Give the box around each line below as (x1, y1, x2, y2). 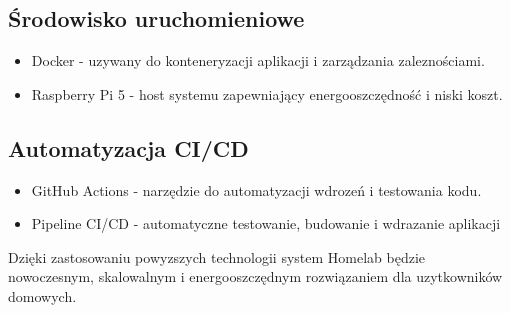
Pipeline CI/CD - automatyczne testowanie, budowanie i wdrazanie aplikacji (31, 213, 501, 234)
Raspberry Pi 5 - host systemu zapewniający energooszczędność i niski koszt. (31, 83, 503, 104)
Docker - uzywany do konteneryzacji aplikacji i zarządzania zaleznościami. (31, 50, 485, 71)
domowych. (8, 285, 77, 306)
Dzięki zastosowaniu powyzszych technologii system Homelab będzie (8, 246, 426, 267)
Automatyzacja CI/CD (8, 132, 249, 163)
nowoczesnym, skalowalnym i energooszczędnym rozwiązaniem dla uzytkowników (8, 266, 503, 287)
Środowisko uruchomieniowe (8, 3, 305, 34)
